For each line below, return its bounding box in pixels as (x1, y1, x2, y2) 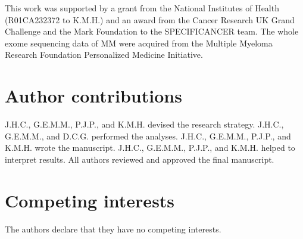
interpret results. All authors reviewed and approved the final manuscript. (5, 153, 274, 165)
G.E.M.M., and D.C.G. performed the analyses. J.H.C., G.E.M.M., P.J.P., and (5, 129, 291, 142)
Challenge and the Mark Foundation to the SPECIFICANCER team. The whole (5, 25, 299, 38)
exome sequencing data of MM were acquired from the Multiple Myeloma (5, 36, 273, 49)
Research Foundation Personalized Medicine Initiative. (5, 48, 203, 61)
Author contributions (5, 83, 182, 108)
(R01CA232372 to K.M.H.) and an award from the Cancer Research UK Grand (5, 13, 295, 26)
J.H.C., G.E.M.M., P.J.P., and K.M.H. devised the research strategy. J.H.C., (5, 118, 284, 131)
